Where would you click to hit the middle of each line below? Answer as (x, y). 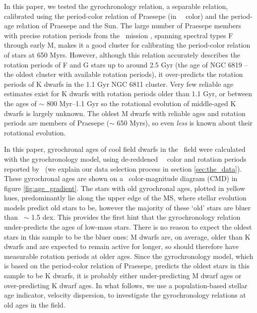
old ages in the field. (35, 304)
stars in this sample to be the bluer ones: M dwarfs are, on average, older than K (127, 236)
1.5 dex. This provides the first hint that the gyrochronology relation (136, 217)
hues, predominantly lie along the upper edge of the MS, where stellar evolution (125, 198)
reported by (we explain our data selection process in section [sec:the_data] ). (123, 168)
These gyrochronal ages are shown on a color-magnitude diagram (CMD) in (121, 178)
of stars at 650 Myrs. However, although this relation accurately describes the (122, 54)
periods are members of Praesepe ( (57, 123)
